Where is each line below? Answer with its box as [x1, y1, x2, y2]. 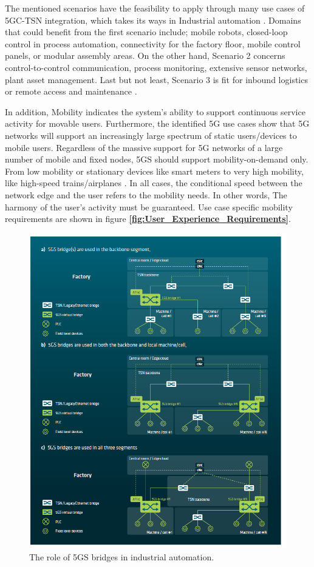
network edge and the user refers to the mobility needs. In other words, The [5, 188, 287, 201]
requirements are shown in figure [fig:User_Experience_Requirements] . [5, 212, 291, 225]
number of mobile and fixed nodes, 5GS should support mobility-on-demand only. [5, 153, 309, 166]
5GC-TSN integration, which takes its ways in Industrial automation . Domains [5, 13, 301, 26]
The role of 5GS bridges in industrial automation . [29, 551, 214, 563]
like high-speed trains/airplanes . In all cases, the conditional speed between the [5, 176, 302, 189]
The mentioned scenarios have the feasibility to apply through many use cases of [5, 2, 305, 14]
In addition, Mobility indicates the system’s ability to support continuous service [5, 105, 305, 118]
